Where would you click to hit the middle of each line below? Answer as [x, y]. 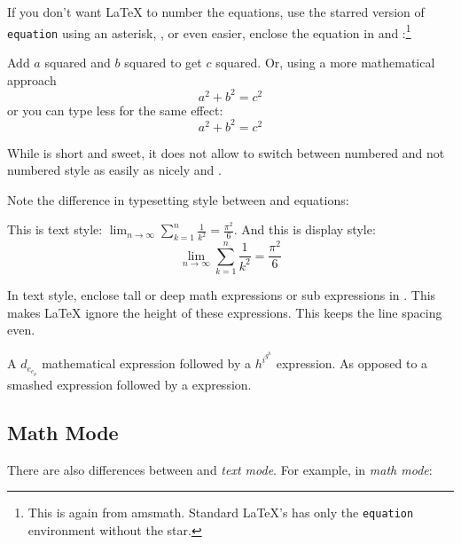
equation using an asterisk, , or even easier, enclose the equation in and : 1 [209, 31]
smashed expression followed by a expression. [129, 384]
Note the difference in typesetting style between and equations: [178, 199]
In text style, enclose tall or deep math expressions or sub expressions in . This [222, 295]
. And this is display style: [305, 229]
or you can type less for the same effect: [115, 110]
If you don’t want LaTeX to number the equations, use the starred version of [216, 12]
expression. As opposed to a [352, 363]
